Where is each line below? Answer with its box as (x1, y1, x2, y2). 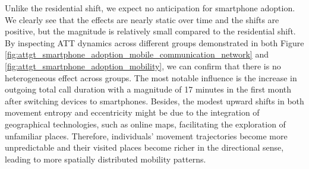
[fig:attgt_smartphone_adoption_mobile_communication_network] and (5, 48, 269, 60)
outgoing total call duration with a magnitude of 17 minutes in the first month (5, 83, 292, 95)
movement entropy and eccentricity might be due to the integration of (5, 106, 260, 119)
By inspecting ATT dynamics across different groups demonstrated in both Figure (5, 36, 304, 49)
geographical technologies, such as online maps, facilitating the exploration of (5, 117, 286, 130)
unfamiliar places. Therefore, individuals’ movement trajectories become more (5, 129, 288, 142)
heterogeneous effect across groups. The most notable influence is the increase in (5, 71, 297, 84)
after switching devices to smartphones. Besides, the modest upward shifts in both (5, 94, 304, 107)
